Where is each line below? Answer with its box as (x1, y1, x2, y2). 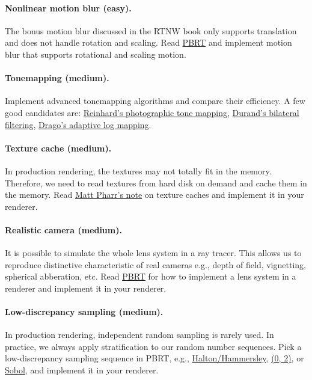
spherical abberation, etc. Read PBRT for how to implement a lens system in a (5, 270, 296, 283)
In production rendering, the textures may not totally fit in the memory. (5, 164, 272, 177)
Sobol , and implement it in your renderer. (5, 364, 159, 376)
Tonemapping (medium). (5, 72, 109, 84)
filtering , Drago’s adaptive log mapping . (5, 118, 151, 130)
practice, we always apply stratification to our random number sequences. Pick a (5, 340, 302, 352)
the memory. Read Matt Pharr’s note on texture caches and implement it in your (5, 188, 304, 201)
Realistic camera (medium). (5, 223, 122, 236)
